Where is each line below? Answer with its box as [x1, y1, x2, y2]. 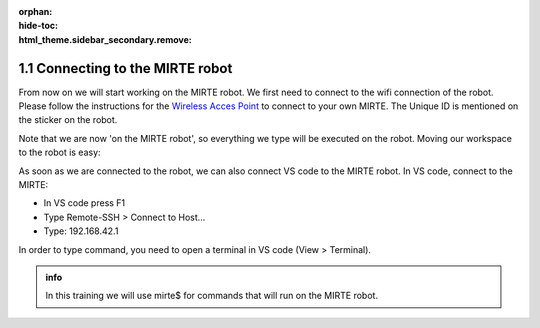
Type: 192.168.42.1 [43, 225, 119, 237]
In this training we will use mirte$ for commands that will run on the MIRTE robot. [45, 290, 379, 302]
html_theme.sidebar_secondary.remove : [18, 33, 192, 45]
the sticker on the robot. [18, 114, 118, 126]
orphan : [18, 6, 53, 17]
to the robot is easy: [18, 146, 101, 159]
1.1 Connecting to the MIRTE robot [18, 60, 233, 77]
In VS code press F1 [43, 197, 126, 209]
